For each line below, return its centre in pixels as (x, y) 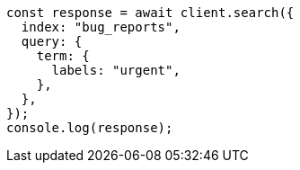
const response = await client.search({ (150, 13)
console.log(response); (90, 128)
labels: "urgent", (116, 70)
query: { (52, 41)
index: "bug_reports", (101, 27)
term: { (63, 56)
